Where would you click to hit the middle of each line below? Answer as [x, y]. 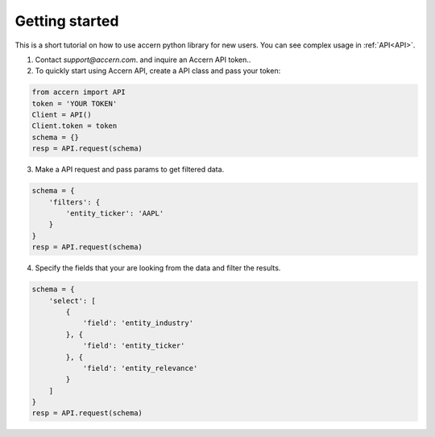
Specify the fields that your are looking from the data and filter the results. [158, 268]
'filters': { [75, 202]
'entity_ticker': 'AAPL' [115, 214]
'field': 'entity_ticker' [134, 346]
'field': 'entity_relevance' [140, 368]
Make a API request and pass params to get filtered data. [130, 170]
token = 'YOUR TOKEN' [75, 103]
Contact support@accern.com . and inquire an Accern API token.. [143, 60]
